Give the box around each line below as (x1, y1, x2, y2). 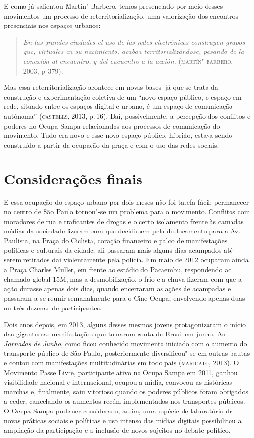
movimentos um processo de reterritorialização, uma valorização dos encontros (4, 10, 238, 21)
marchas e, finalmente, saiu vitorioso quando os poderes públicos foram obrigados (4, 386, 248, 396)
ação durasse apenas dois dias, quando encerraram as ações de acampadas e (4, 283, 231, 293)
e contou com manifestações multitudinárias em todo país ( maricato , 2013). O (4, 357, 239, 367)
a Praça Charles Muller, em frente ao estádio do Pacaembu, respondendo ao (4, 264, 232, 274)
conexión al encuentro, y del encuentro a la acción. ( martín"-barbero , (23, 55, 233, 66)
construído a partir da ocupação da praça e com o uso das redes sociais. (4, 139, 219, 150)
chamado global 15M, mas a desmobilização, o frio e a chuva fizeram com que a (4, 274, 242, 284)
